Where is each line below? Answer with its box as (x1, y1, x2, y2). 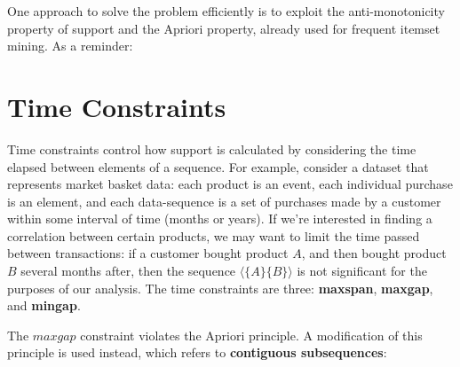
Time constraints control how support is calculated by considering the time (7, 139, 416, 158)
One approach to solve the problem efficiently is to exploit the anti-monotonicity (7, 2, 445, 20)
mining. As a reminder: (7, 36, 133, 55)
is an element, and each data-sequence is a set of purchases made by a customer (7, 191, 441, 210)
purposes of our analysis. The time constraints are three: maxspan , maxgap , (7, 278, 433, 297)
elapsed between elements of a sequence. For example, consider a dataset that (7, 157, 429, 176)
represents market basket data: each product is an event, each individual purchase (7, 175, 453, 193)
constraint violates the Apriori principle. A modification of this (80, 325, 423, 344)
